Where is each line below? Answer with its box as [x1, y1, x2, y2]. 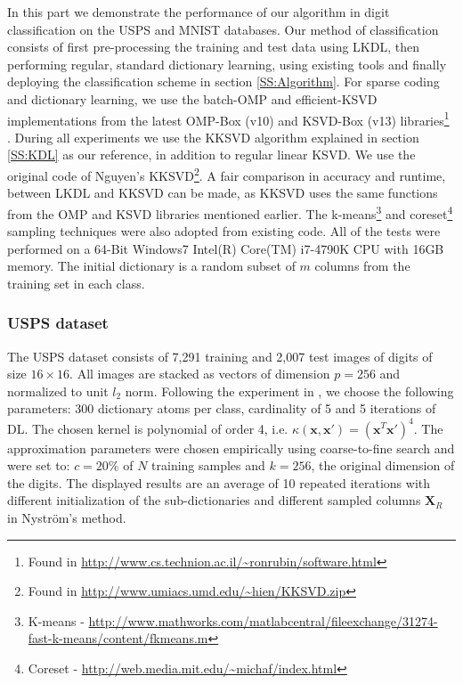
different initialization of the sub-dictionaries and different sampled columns [7, 491, 421, 509]
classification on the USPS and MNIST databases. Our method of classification [7, 20, 439, 38]
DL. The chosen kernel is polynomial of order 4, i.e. [7, 419, 288, 437]
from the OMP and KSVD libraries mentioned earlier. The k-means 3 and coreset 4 [7, 201, 453, 223]
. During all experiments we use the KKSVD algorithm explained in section [7, 127, 419, 146]
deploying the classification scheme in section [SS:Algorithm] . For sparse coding [7, 72, 440, 91]
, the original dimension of [311, 456, 455, 475]
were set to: [7, 456, 70, 475]
